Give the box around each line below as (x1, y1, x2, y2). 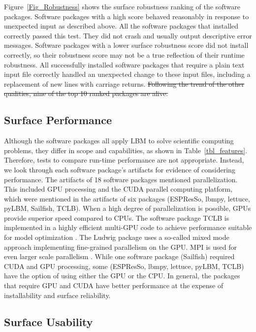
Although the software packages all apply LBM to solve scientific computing (4, 135, 234, 146)
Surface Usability (4, 314, 93, 329)
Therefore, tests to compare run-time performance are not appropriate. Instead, (4, 155, 244, 165)
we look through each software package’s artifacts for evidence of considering (4, 164, 235, 174)
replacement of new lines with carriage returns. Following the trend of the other (4, 78, 245, 89)
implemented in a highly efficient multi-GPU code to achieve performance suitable (4, 222, 252, 232)
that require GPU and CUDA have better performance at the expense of (4, 280, 224, 291)
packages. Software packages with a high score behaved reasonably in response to (4, 11, 249, 21)
